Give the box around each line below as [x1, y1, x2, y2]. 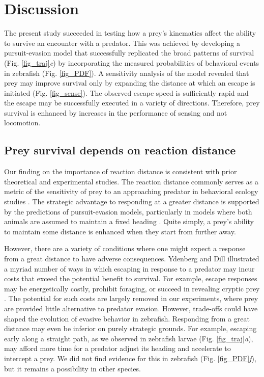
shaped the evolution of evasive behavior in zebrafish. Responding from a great [4, 313, 250, 324]
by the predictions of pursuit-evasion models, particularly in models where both [4, 206, 252, 217]
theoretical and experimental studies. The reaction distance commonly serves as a [4, 176, 258, 186]
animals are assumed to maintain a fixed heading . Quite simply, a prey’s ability [4, 216, 254, 227]
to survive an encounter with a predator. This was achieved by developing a [4, 37, 240, 48]
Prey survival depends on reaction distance [4, 142, 236, 158]
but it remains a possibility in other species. [4, 363, 141, 373]
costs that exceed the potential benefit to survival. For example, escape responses [4, 273, 257, 284]
